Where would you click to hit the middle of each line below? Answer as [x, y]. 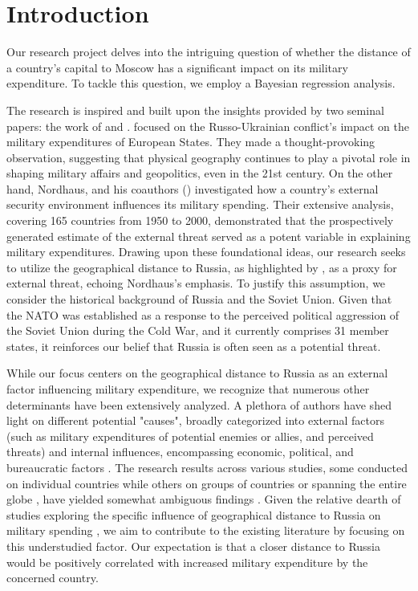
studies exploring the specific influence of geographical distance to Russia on [194, 514]
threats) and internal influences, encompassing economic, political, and [180, 452]
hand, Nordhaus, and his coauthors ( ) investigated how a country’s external [193, 188]
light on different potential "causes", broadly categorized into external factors [195, 420]
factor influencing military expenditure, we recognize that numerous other [188, 389]
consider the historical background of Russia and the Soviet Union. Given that [199, 299]
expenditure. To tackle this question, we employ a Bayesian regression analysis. [201, 83]
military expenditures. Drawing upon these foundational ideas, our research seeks [206, 252]
